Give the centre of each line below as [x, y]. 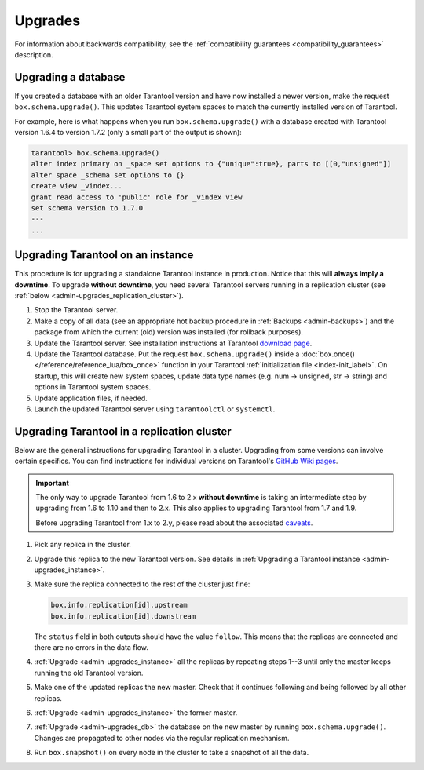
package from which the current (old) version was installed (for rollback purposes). [169, 332]
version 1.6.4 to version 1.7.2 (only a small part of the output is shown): [128, 133]
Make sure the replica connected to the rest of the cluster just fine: [142, 584]
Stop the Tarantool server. [76, 310]
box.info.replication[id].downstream [123, 616]
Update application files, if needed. [91, 398]
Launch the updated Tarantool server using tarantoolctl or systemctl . [155, 409]
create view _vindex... [77, 186]
